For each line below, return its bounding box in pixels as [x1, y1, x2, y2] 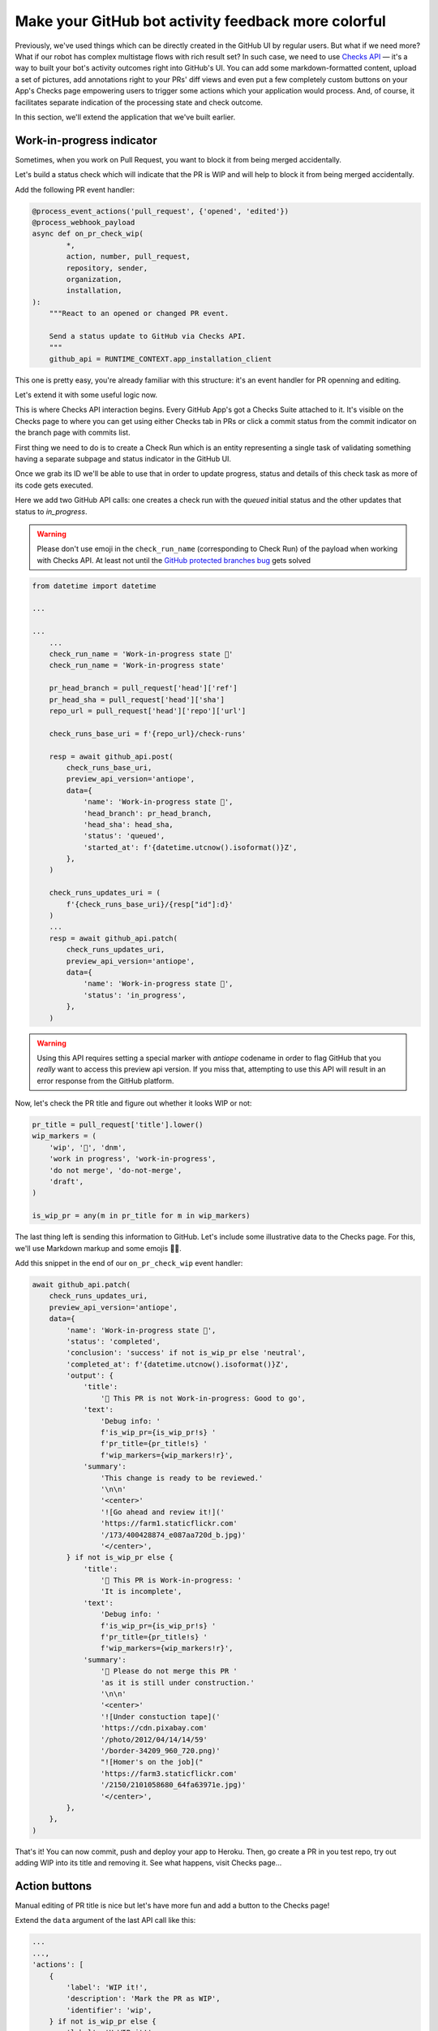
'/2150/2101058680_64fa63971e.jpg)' [100, 1780, 247, 1790]
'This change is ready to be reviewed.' [100, 1473, 264, 1483]
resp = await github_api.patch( [49, 933, 178, 942]
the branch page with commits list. [15, 427, 131, 438]
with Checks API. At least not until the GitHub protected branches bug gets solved [36, 555, 311, 565]
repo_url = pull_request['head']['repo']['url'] [49, 706, 247, 715]
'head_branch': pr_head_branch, [83, 808, 213, 818]
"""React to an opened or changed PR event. [49, 309, 230, 318]
